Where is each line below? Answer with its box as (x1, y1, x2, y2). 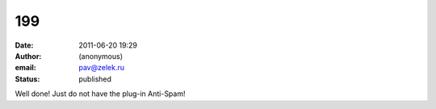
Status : (15, 73, 40, 84)
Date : (15, 40, 34, 50)
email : (15, 63, 36, 73)
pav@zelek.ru (78, 63, 125, 73)
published (78, 73, 112, 84)
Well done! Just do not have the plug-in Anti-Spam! (15, 89, 186, 99)
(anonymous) (78, 51, 124, 61)
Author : (15, 51, 42, 61)
